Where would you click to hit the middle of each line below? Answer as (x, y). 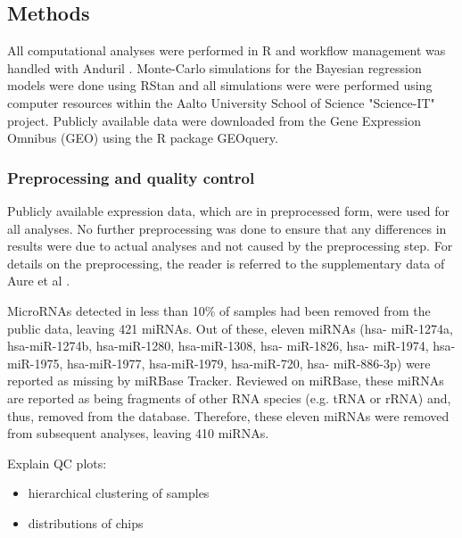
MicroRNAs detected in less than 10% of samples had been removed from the (219, 310)
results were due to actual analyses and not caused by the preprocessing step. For (230, 246)
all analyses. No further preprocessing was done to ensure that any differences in (227, 228)
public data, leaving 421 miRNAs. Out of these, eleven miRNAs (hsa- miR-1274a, (230, 328)
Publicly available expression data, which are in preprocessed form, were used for (228, 210)
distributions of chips (86, 522)
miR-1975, (35, 363)
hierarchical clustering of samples (119, 493)
